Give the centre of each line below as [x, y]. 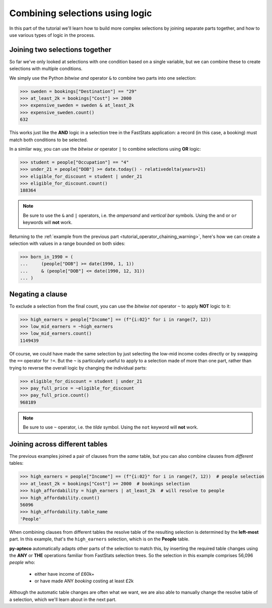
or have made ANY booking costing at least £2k [84, 581]
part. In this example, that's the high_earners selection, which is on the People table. [99, 539]
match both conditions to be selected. [49, 140]
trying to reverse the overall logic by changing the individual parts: [78, 368]
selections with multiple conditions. [46, 69]
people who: [22, 563]
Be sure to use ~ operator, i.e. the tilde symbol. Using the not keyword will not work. [111, 427]
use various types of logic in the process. [52, 35]
